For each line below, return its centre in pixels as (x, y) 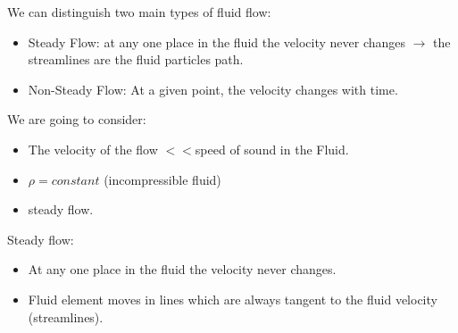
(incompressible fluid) (162, 179)
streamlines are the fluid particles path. (136, 59)
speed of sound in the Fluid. (272, 149)
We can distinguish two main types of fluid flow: (139, 12)
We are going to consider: (77, 119)
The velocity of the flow (93, 149)
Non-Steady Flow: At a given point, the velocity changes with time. (213, 89)
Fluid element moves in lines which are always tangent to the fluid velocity (233, 299)
